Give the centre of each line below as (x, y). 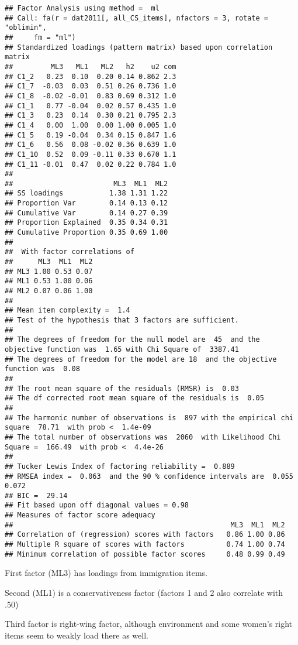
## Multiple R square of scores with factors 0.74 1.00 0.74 (145, 545)
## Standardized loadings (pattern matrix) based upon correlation (139, 47)
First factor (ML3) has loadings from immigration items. (106, 573)
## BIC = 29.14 (36, 495)
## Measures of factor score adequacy (80, 515)
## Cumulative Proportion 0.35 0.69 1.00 (86, 233)
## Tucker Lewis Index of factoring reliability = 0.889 (120, 466)
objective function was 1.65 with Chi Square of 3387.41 (122, 349)
